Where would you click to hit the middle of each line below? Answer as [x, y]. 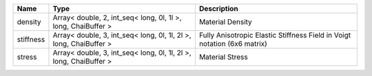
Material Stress [223, 57]
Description [219, 9]
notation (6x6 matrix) [233, 43]
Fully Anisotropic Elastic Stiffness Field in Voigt [275, 35]
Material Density [226, 22]
